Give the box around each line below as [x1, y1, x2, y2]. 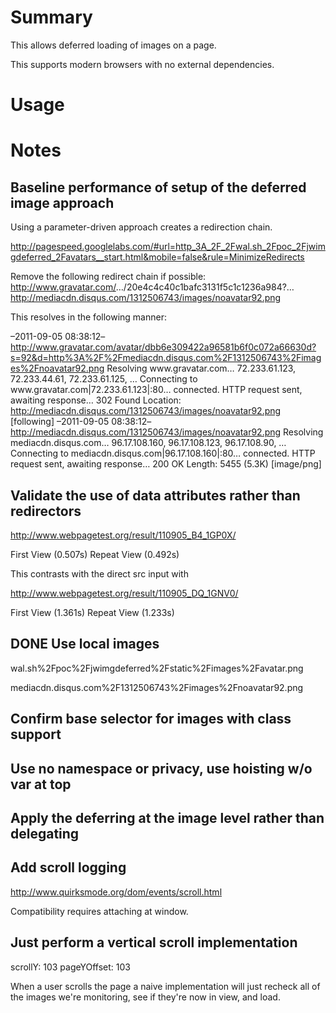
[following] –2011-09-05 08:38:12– [10, 416, 152, 428]
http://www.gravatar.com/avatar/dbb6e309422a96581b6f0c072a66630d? [10, 341, 317, 353]
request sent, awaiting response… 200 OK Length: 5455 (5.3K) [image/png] [10, 458, 322, 470]
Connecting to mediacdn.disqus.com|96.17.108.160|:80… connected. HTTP [10, 447, 316, 460]
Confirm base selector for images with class [10, 711, 292, 728]
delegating [10, 825, 80, 842]
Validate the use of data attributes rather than [10, 487, 301, 504]
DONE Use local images [10, 636, 160, 653]
